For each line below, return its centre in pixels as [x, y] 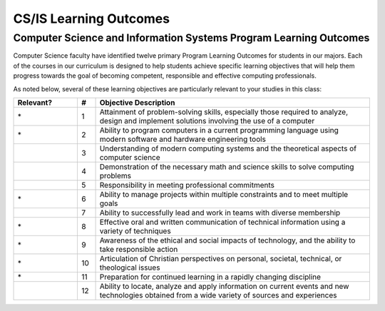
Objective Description [137, 102]
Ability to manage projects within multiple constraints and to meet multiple [224, 194]
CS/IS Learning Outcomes [92, 19]
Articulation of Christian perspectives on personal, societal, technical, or [221, 258]
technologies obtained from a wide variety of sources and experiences [218, 295]
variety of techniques [135, 230]
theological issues [130, 267]
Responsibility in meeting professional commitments [187, 185]
